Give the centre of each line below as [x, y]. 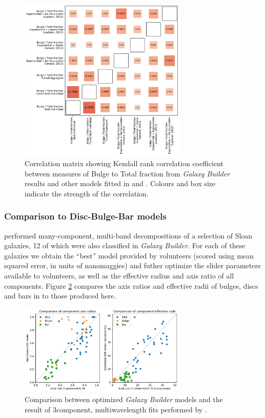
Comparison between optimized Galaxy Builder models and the [124, 399]
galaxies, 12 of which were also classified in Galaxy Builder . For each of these [125, 245]
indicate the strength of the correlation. [87, 193]
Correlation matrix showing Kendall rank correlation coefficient [124, 163]
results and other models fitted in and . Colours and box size [120, 183]
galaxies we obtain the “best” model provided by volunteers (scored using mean [129, 255]
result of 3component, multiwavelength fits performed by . [116, 409]
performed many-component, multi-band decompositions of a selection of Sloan [128, 235]
